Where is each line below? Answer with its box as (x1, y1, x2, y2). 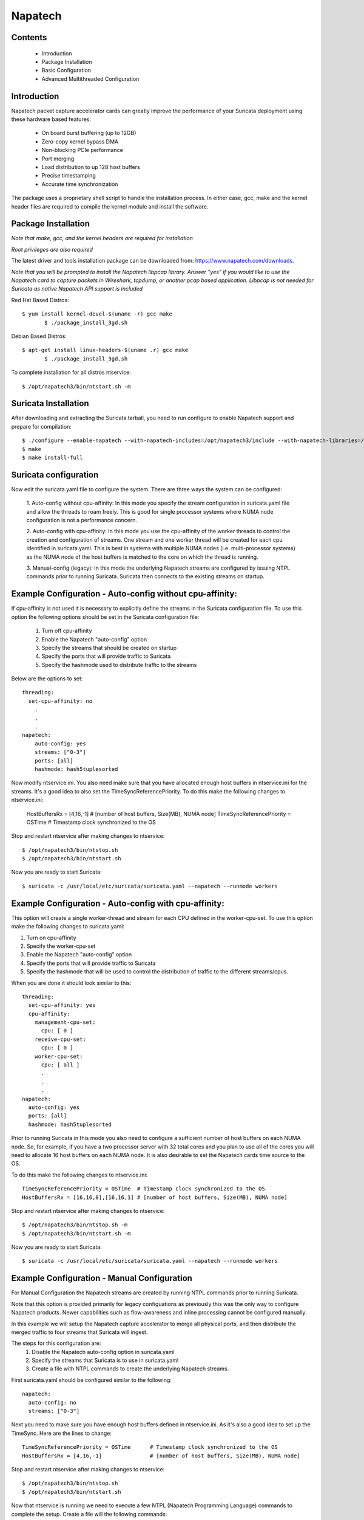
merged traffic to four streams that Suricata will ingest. (11, 1328, 148, 1336)
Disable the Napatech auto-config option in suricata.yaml (32, 1348, 175, 1355)
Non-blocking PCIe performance (41, 147, 124, 154)
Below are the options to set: (11, 675, 83, 682)
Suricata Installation (11, 398, 89, 409)
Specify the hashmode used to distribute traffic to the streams (41, 661, 197, 668)
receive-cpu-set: (34, 1035, 86, 1043)
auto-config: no (28, 1399, 77, 1406)
